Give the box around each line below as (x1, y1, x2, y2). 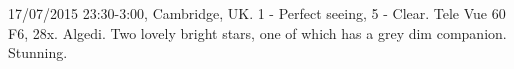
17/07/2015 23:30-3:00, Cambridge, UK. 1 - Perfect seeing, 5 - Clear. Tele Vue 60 (8, 3, 506, 23)
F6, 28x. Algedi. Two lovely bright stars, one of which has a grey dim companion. (8, 22, 507, 43)
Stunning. (8, 42, 68, 63)
